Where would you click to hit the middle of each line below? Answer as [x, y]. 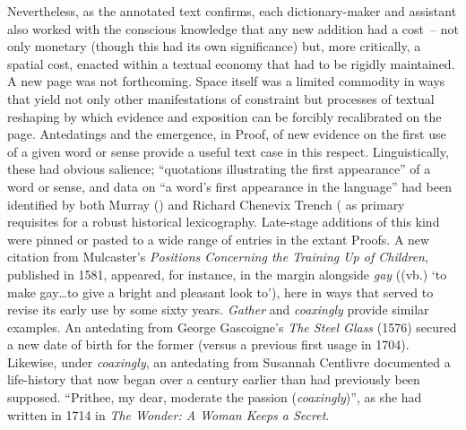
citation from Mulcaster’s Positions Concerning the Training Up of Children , [218, 257]
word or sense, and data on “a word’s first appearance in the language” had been [229, 186]
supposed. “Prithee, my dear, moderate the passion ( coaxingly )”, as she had [215, 397]
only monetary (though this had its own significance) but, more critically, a [214, 46]
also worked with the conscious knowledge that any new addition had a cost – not [233, 28]
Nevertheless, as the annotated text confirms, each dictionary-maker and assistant [232, 11]
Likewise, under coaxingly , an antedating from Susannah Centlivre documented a [229, 361]
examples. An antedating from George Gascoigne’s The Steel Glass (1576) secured [232, 327]
